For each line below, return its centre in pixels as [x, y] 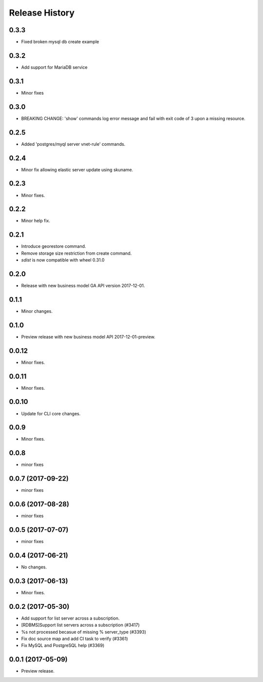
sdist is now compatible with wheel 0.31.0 [63, 260]
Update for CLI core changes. [51, 413]
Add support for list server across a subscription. [70, 618]
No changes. [34, 567]
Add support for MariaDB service [54, 67]
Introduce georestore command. [54, 246]
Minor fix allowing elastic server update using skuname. [77, 170]
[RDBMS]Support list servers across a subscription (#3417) [80, 625]
